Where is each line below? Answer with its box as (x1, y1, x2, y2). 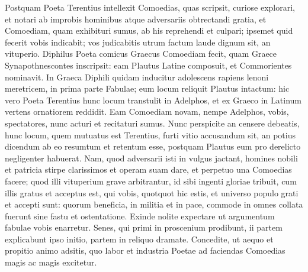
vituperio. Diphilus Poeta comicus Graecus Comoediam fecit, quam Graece (5, 47, 277, 60)
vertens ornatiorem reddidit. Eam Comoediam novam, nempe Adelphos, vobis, (5, 105, 289, 118)
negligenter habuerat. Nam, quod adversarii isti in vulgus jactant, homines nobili (5, 151, 298, 164)
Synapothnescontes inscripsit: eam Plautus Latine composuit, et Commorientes (5, 59, 292, 71)
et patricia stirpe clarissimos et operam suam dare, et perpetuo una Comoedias (5, 163, 292, 176)
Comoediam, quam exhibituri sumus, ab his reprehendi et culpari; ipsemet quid (5, 24, 293, 37)
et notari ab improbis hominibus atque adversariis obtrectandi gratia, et (5, 12, 267, 25)
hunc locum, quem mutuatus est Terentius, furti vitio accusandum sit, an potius (5, 128, 296, 141)
